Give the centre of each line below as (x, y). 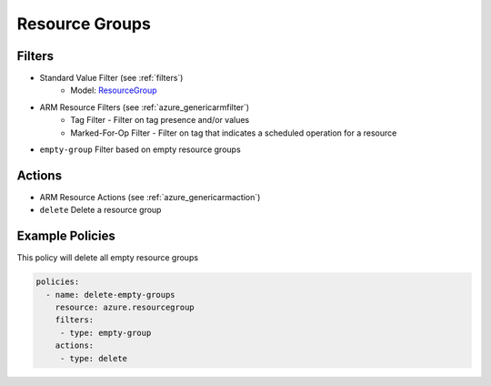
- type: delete (93, 358)
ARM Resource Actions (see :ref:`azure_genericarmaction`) (150, 197)
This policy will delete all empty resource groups (108, 258)
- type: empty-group (105, 333)
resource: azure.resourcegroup (125, 307)
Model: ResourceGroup (114, 90)
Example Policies (66, 236)
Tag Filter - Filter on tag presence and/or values (160, 120)
